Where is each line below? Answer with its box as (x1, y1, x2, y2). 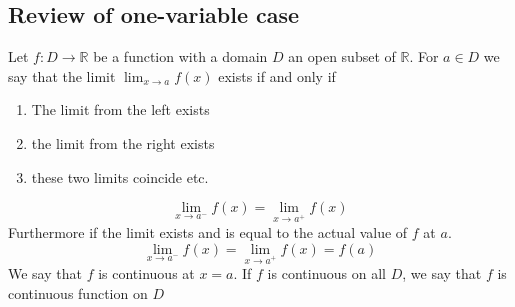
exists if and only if (218, 65, 336, 86)
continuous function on (8, 282, 148, 303)
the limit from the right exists (31, 132, 215, 153)
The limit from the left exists (31, 99, 210, 120)
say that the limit (8, 65, 116, 86)
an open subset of (288, 46, 396, 67)
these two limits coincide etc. (31, 166, 209, 187)
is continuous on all (267, 263, 386, 284)
